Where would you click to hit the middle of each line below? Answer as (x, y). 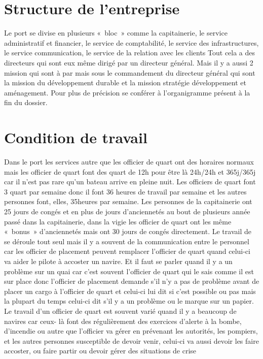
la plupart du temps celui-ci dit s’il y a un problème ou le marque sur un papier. (129, 301)
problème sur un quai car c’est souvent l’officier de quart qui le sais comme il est (129, 271)
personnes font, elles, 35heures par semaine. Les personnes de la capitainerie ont (128, 201)
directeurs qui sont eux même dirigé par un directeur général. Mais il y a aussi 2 (129, 62)
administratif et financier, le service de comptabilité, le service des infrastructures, (131, 42)
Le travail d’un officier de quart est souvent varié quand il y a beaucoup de (120, 311)
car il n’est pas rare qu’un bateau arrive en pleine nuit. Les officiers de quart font (130, 182)
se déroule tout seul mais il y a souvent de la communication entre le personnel (127, 241)
